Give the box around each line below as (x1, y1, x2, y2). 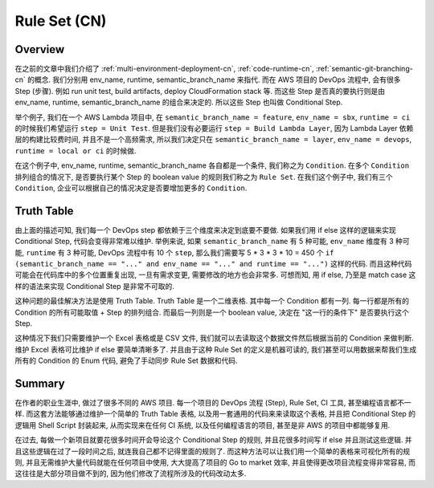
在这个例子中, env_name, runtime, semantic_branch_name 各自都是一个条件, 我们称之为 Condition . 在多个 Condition (14, 161, 410, 170)
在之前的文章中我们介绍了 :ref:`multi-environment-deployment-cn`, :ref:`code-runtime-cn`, (14, 64, 314, 74)
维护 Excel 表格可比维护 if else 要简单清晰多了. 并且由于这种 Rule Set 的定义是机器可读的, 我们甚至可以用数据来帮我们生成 (14, 344, 417, 354)
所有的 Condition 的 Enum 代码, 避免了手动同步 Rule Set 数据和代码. (14, 356, 238, 365)
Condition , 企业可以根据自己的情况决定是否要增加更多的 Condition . (14, 183, 248, 193)
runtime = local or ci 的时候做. (14, 145, 137, 156)
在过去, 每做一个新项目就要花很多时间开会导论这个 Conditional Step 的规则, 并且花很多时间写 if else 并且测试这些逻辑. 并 (14, 435, 413, 445)
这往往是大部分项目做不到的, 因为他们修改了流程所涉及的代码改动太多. (14, 469, 247, 478)
